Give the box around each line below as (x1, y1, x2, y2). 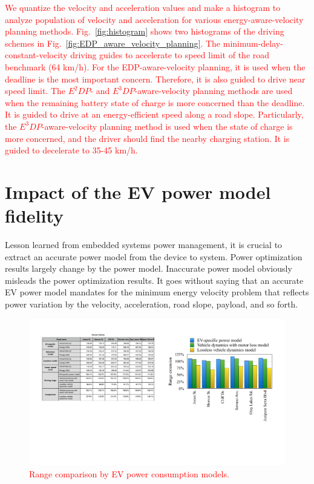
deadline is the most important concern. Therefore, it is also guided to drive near (5, 72, 306, 85)
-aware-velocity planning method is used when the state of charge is (41, 119, 293, 132)
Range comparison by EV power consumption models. (29, 467, 229, 480)
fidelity (5, 203, 64, 228)
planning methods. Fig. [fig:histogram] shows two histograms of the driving (5, 25, 284, 38)
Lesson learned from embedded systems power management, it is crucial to (5, 238, 283, 251)
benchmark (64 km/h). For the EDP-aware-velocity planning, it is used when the (5, 60, 306, 73)
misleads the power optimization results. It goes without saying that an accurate (5, 274, 304, 286)
